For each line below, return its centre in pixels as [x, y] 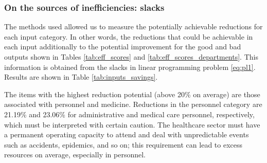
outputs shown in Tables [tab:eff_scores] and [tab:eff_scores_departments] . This [131, 57]
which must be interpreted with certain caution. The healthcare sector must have [132, 124]
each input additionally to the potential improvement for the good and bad [123, 47]
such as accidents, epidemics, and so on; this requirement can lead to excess [123, 144]
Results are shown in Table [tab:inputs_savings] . [81, 77]
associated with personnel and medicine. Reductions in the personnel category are [133, 104]
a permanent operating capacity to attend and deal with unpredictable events [127, 134]
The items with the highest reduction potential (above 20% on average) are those [132, 94]
